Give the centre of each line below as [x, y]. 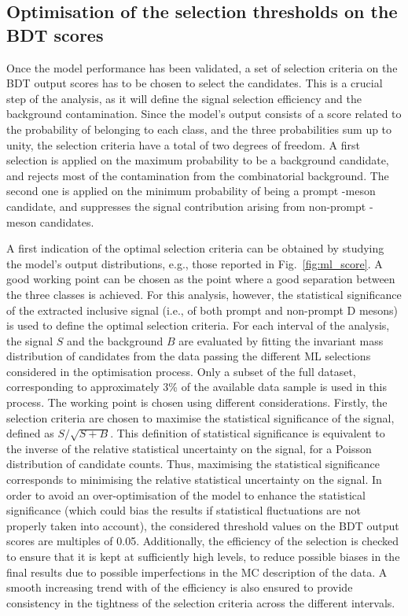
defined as [30, 433]
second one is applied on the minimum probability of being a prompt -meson [191, 191]
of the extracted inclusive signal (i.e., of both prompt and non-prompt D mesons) [202, 310]
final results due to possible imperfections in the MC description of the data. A [197, 572]
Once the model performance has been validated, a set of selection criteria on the [202, 67]
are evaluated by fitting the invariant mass [281, 340]
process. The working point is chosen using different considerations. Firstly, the [197, 402]
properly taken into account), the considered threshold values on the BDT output [203, 525]
